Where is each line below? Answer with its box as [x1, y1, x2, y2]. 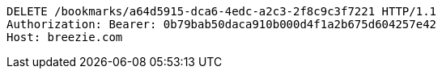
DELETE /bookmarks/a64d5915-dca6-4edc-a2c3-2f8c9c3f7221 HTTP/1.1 [6, 5, 437, 18]
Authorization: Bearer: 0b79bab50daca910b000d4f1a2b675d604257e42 [6, 18, 437, 31]
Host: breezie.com [6, 31, 123, 44]
